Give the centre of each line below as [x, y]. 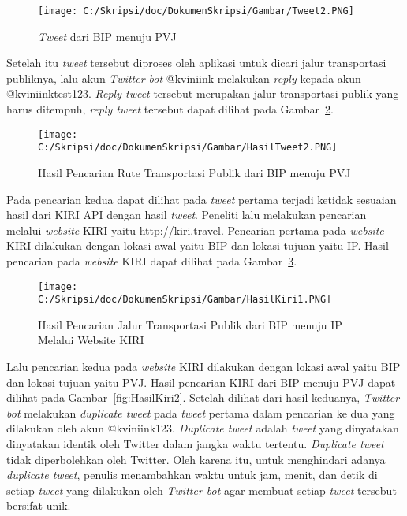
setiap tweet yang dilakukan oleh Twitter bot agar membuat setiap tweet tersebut [202, 490]
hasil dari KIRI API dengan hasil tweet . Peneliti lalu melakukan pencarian [187, 215]
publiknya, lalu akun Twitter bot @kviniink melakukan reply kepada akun [184, 78]
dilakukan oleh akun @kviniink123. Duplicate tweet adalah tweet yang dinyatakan [203, 428]
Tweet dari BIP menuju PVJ [107, 36]
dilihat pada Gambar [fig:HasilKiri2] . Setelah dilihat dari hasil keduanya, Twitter [203, 397]
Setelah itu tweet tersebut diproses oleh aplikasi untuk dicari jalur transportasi [196, 63]
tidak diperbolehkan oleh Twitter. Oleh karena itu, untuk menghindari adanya [196, 459]
